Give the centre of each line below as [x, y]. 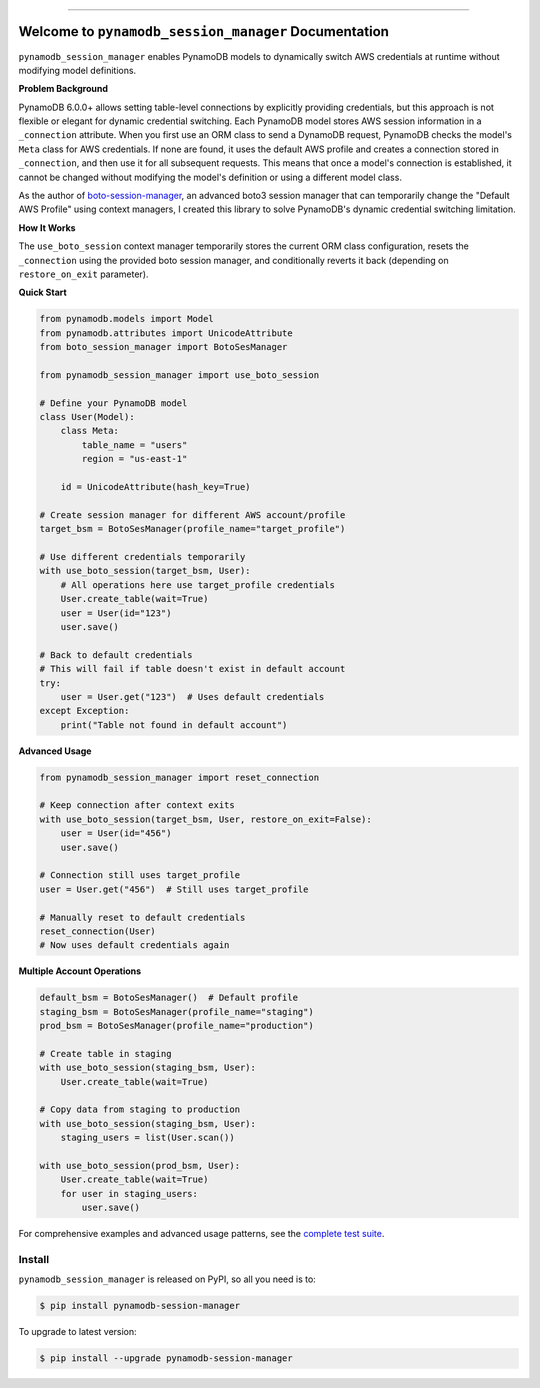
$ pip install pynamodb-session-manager [139, 1306]
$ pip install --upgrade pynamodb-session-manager [166, 1358]
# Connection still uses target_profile [139, 875]
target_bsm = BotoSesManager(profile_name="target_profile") [192, 529]
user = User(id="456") [116, 833]
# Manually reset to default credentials [142, 917]
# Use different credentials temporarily [142, 556]
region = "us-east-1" [134, 459]
